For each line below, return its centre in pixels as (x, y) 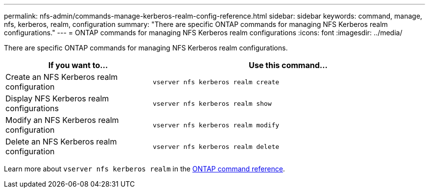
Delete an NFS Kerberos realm (61, 142)
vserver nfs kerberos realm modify (216, 125)
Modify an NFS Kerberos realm (62, 120)
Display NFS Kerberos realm (57, 98)
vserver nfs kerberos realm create (216, 82)
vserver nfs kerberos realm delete (216, 146)
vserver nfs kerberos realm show (212, 103)
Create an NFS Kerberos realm (62, 77)
